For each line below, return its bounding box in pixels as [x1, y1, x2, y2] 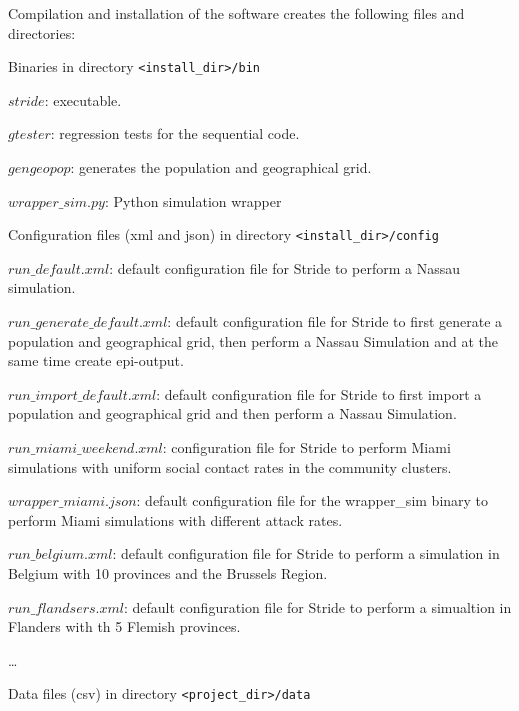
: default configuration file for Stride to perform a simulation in [112, 543, 500, 564]
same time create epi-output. [8, 350, 184, 371]
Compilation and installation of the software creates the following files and [8, 3, 465, 23]
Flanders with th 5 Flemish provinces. [8, 616, 241, 637]
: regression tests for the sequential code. [50, 123, 300, 144]
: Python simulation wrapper [104, 190, 282, 211]
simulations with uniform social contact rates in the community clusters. [8, 456, 452, 477]
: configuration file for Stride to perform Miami [162, 437, 451, 458]
